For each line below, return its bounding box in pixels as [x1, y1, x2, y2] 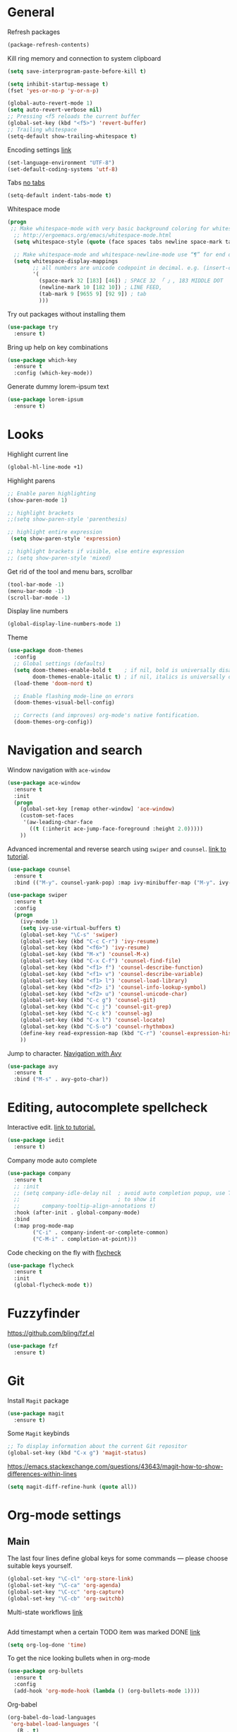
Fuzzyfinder [7, 1305, 80, 1321]
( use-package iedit [7, 1137, 65, 1144]
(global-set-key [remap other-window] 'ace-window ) [20, 806, 175, 813]
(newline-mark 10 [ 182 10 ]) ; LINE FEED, [38, 284, 162, 291]
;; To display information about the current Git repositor [7, 1443, 188, 1450]
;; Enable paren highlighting [7, 490, 97, 497]
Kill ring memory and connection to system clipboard [7, 54, 162, 62]
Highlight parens [7, 476, 56, 485]
